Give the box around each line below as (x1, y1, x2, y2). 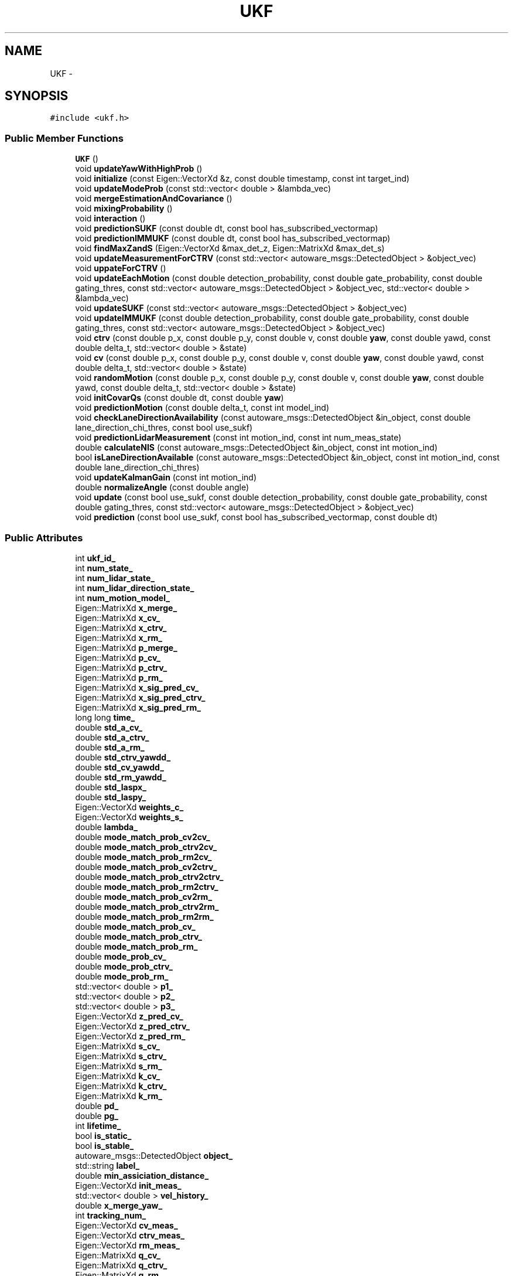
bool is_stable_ (75, 1140, 134, 1151)
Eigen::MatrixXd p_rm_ (75, 672, 163, 683)
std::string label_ (75, 1160, 140, 1171)
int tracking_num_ (75, 1210, 146, 1220)
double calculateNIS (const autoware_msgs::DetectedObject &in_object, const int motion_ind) (75, 442, 438, 453)
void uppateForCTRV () (75, 263, 166, 274)
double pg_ (75, 1110, 119, 1121)
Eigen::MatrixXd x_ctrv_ (75, 622, 167, 633)
